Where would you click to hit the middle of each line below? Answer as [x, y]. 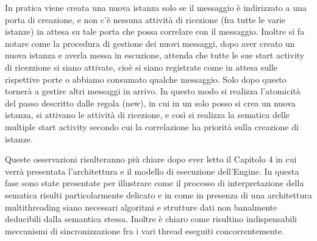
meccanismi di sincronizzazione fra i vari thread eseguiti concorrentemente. [144, 230]
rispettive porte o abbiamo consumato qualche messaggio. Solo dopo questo [146, 79]
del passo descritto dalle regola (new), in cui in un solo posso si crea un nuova [150, 103]
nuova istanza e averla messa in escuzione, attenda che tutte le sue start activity [155, 55]
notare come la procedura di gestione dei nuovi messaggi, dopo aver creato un [150, 43]
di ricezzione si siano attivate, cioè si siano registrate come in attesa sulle [141, 67]
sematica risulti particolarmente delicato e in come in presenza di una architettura [158, 194]
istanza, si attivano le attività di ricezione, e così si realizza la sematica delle [148, 115]
